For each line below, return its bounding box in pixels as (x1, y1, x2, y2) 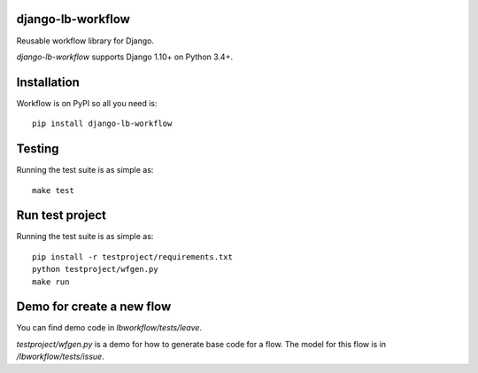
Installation (16, 74, 80, 89)
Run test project (16, 208, 106, 223)
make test (32, 185, 74, 195)
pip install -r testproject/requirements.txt (32, 252, 234, 261)
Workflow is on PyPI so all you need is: (16, 97, 158, 108)
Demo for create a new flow (16, 299, 172, 315)
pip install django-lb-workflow (32, 119, 173, 128)
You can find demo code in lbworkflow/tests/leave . (16, 322, 203, 333)
